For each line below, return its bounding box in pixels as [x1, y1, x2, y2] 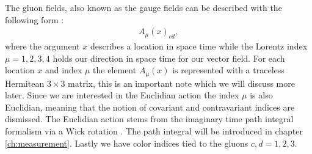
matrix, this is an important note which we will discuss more [68, 76, 295, 89]
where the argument [5, 40, 80, 53]
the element [93, 64, 137, 76]
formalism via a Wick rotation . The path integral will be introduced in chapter [5, 125, 303, 137]
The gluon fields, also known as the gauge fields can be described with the [5, 1, 282, 13]
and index [45, 64, 82, 76]
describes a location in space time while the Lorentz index [90, 40, 308, 53]
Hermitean [5, 76, 45, 89]
